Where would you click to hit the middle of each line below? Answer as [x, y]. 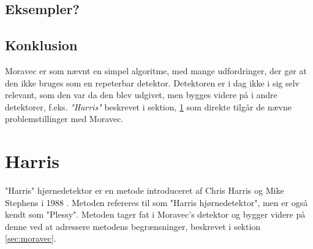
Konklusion [41, 45]
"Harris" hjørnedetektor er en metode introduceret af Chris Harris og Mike [145, 190]
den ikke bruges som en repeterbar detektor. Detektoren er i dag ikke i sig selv [153, 82]
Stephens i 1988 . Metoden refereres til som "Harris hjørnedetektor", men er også [156, 202]
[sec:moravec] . [31, 238]
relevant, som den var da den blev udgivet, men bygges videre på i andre [141, 95]
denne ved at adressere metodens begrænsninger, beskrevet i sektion [133, 226]
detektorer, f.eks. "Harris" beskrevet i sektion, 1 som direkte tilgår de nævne [149, 106]
